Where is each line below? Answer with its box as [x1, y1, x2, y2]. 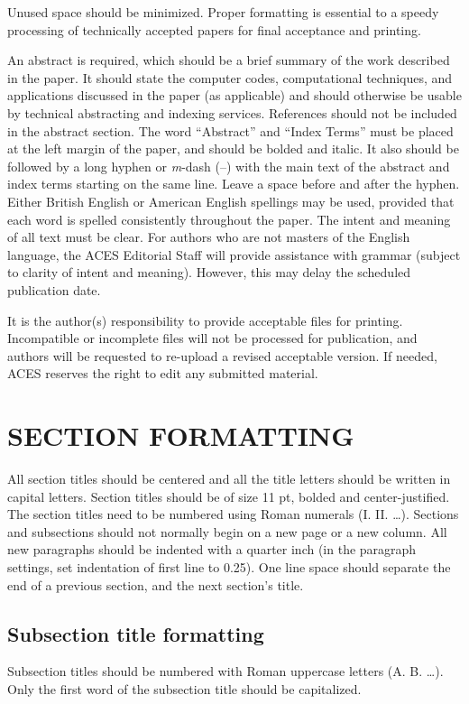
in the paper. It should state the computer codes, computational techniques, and [7, 68, 453, 87]
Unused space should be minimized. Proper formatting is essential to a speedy [7, 3, 439, 21]
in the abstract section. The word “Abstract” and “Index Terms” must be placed [7, 121, 454, 140]
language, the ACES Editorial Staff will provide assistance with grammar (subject [7, 245, 461, 264]
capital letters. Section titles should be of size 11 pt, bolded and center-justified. [7, 486, 450, 505]
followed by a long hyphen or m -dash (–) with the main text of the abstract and [7, 156, 450, 175]
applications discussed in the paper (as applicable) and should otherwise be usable [7, 86, 462, 105]
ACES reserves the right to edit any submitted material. [7, 364, 318, 383]
